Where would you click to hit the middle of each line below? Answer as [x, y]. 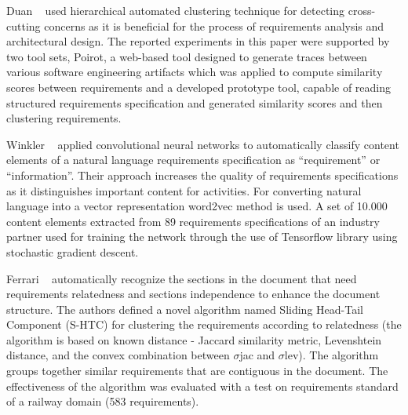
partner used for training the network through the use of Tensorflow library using [202, 237]
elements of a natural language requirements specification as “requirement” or [193, 160]
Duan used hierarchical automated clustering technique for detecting [176, 10]
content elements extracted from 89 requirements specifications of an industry [193, 221]
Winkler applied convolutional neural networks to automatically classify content [203, 144]
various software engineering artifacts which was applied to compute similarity [195, 72]
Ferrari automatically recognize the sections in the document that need [182, 278]
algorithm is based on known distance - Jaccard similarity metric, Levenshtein [194, 339]
